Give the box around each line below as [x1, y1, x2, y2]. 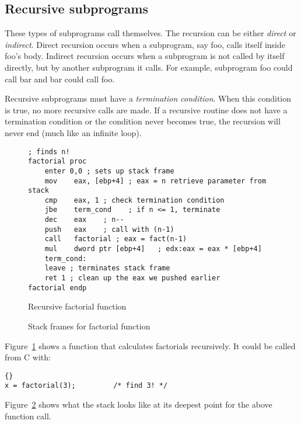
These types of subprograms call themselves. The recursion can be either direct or [5, 27, 296, 39]
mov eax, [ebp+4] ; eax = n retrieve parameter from [44, 176, 267, 185]
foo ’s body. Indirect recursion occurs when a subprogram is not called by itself [5, 50, 285, 62]
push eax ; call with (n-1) [44, 225, 174, 234]
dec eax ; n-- [44, 216, 124, 224]
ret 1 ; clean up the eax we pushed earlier [44, 274, 220, 283]
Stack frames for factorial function [28, 319, 150, 332]
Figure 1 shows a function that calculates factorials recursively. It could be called [5, 339, 296, 352]
